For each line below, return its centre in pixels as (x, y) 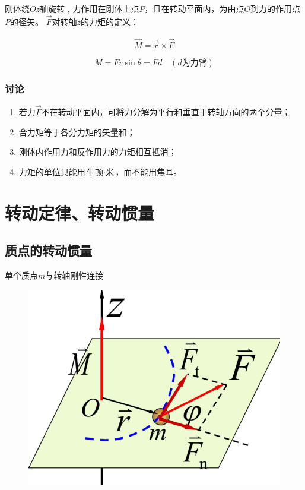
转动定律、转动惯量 (80, 212)
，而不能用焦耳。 (149, 171)
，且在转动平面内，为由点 (194, 8)
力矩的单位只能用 (52, 171)
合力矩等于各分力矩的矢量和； (77, 132)
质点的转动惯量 (48, 250)
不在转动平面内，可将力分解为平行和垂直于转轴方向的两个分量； (166, 112)
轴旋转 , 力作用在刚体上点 (90, 8)
